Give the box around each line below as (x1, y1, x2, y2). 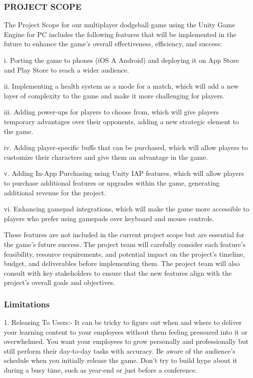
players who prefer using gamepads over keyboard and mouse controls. (4, 213, 214, 223)
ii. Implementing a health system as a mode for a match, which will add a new (4, 81, 239, 91)
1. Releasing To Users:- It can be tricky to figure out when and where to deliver (4, 317, 242, 327)
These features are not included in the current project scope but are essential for (4, 229, 245, 240)
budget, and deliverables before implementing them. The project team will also (4, 258, 240, 268)
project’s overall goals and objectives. (4, 277, 115, 287)
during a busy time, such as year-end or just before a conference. (4, 365, 197, 375)
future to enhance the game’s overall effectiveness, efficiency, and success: (4, 38, 222, 49)
